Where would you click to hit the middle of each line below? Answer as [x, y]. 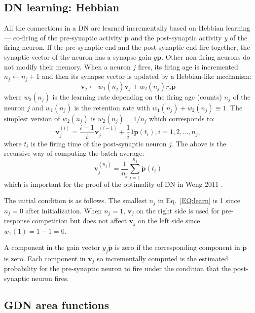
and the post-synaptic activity [176, 37]
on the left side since [169, 221]
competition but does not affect [79, 221]
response [17, 221]
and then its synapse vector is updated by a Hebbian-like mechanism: [147, 76]
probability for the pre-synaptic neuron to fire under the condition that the [118, 268]
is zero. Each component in [45, 258]
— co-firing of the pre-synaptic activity [63, 37]
